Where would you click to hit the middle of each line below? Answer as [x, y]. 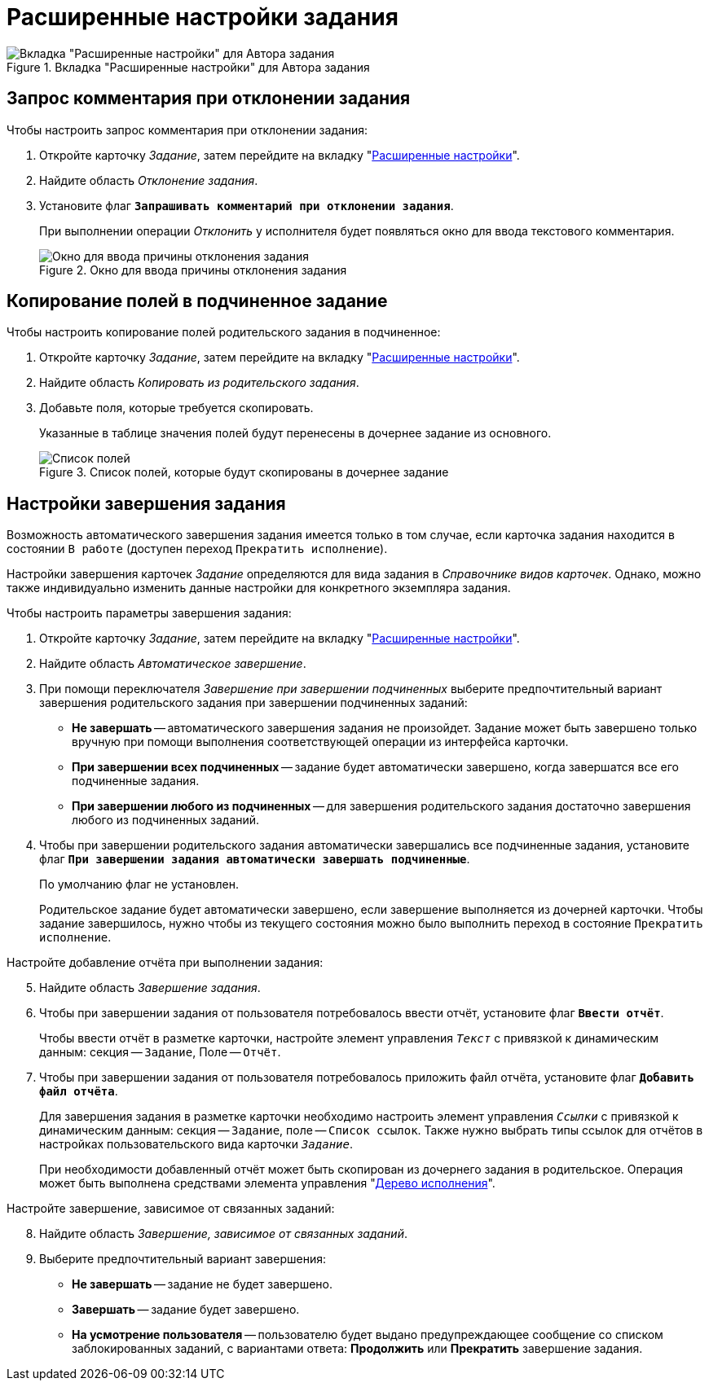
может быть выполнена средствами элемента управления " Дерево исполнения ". [267, 1183]
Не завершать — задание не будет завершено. [202, 1284]
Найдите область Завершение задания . [150, 988]
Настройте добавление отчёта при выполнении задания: [165, 963]
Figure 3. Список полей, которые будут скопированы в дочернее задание [244, 472]
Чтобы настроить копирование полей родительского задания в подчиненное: [224, 332]
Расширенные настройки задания [203, 17]
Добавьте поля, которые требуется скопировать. [176, 408]
